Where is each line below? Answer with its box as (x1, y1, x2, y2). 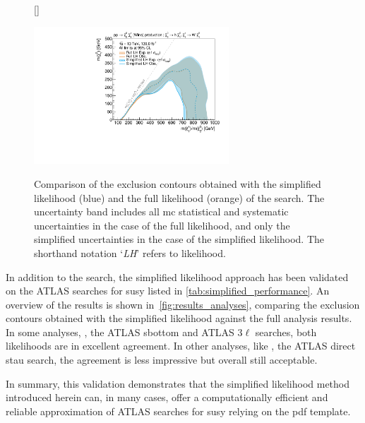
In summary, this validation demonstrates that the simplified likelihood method (6, 376, 350, 391)
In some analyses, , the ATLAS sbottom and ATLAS (6, 324, 234, 339)
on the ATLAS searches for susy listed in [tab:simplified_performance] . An (6, 283, 330, 298)
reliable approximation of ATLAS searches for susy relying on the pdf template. (6, 403, 351, 418)
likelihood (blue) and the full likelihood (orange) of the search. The (34, 190, 325, 205)
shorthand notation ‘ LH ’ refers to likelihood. (34, 245, 226, 260)
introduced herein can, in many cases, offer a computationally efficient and (6, 390, 328, 405)
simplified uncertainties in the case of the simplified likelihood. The (34, 232, 325, 246)
